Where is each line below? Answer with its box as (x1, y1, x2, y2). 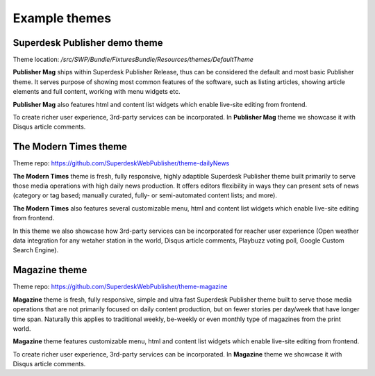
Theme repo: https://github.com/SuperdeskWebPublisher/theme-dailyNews (12, 159, 230, 167)
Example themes (12, 10, 111, 26)
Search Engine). (12, 246, 59, 254)
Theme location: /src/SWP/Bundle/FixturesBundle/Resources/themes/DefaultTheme (12, 56, 253, 64)
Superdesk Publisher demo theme (12, 37, 163, 49)
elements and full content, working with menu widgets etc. (12, 88, 181, 96)
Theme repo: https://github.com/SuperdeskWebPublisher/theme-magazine (12, 282, 228, 291)
